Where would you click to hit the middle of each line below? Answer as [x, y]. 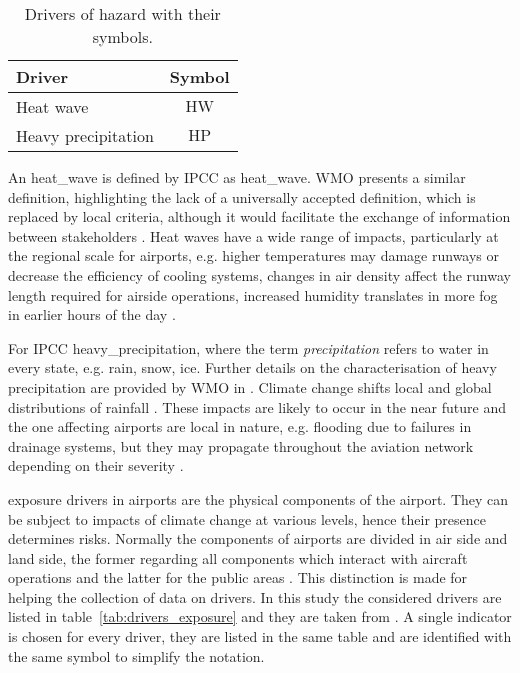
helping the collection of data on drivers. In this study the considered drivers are [255, 596]
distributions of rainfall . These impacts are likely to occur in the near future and [257, 406]
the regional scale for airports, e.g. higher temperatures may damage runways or [254, 255]
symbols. [122, 36]
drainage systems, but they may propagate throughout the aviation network [241, 445]
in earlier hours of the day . [92, 314]
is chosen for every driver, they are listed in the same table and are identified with [260, 636]
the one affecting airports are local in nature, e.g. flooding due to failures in [240, 426]
